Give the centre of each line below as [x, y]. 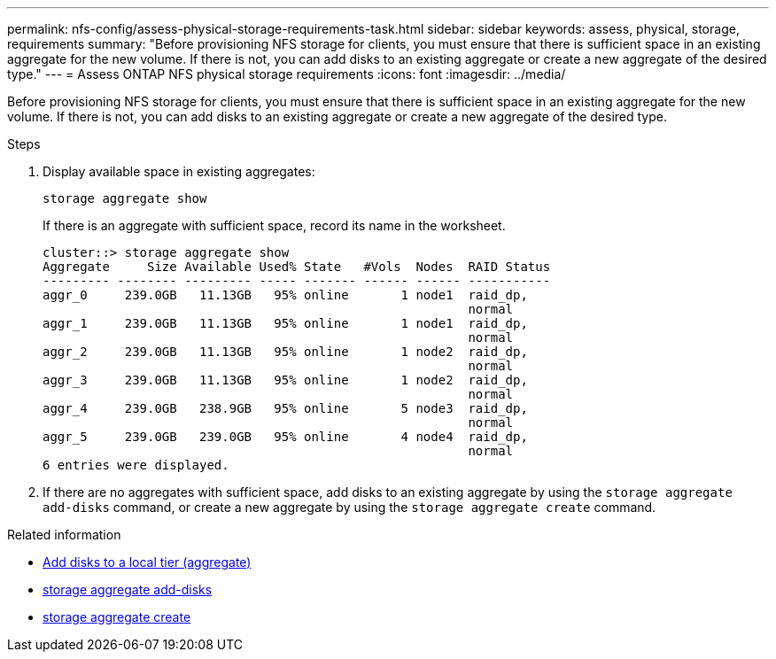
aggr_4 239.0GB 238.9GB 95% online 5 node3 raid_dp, [285, 408]
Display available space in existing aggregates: [179, 171]
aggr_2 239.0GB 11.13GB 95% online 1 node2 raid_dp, [285, 352]
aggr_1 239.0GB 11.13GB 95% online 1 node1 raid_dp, [285, 323]
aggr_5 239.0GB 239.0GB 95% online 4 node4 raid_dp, [285, 437]
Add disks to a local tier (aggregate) [147, 562]
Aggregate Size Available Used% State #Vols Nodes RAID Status [297, 267]
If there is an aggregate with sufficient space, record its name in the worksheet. [274, 225]
